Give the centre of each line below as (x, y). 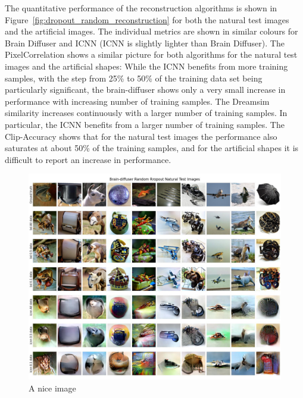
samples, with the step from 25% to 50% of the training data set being (134, 78)
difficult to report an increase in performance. (88, 159)
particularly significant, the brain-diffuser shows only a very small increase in (145, 90)
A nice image (52, 388)
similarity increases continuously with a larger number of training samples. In (146, 113)
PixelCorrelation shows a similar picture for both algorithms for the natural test (151, 54)
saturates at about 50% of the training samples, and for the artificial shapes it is (152, 148)
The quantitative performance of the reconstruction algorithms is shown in (141, 8)
